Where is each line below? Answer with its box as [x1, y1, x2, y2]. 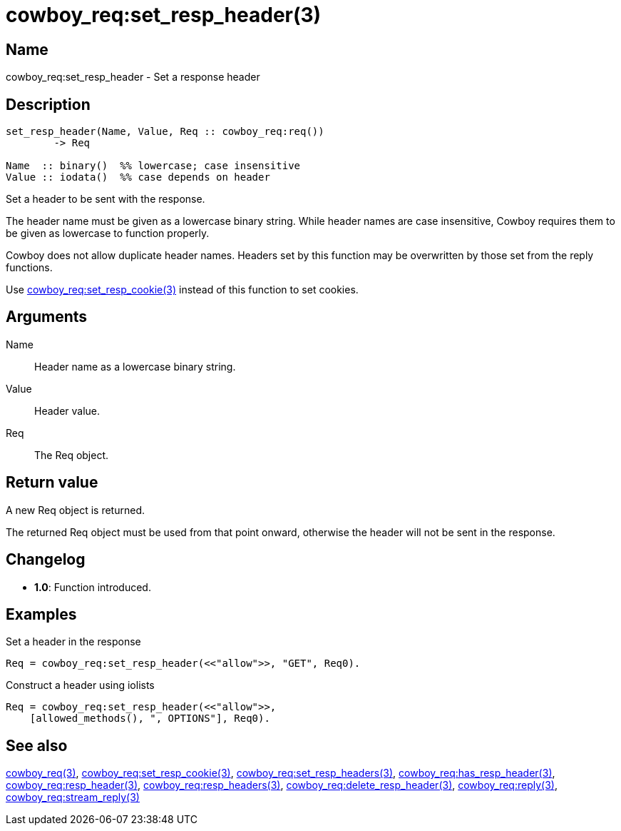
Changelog [6, 550, 86, 569]
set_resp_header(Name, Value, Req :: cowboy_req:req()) [6, 126, 324, 138]
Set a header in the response [6, 635, 141, 648]
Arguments [6, 308, 88, 326]
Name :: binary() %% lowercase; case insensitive [6, 160, 301, 172]
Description [6, 95, 91, 114]
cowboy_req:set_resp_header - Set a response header [6, 71, 260, 84]
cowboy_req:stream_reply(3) [6, 791, 140, 804]
